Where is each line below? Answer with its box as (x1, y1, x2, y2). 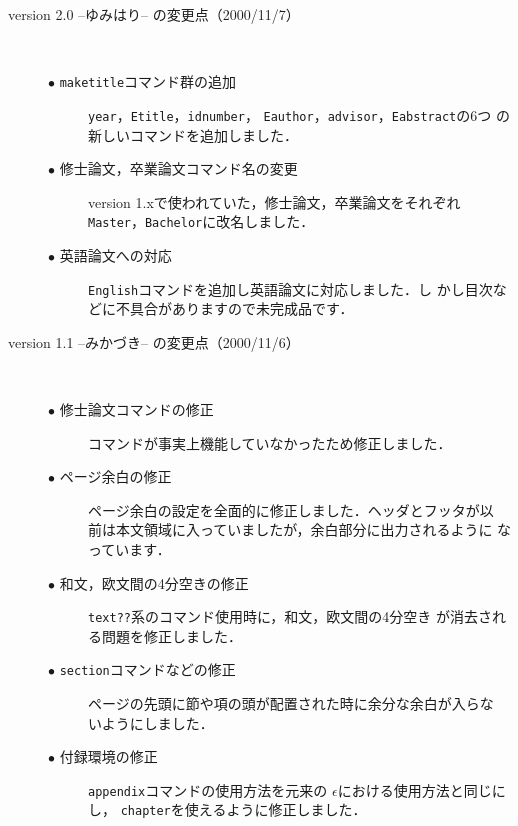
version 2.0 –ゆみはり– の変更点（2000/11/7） (8, 4, 300, 24)
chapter (120, 804, 171, 819)
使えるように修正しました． (184, 799, 367, 820)
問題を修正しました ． (101, 625, 242, 646)
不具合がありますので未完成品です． (115, 298, 354, 319)
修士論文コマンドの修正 (59, 398, 214, 419)
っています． (88, 538, 171, 559)
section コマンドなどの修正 (59, 659, 236, 680)
